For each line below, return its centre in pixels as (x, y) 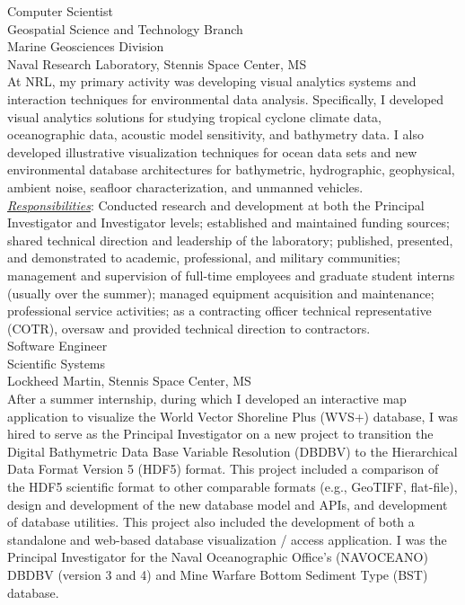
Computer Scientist (60, 11)
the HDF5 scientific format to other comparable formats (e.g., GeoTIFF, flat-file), (232, 487)
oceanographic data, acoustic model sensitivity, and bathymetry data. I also (215, 134)
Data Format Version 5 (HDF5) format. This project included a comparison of (223, 469)
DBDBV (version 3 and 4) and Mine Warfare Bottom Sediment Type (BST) (218, 574)
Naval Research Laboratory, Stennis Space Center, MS (157, 63)
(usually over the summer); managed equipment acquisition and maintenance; (221, 293)
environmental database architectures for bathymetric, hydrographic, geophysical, (231, 169)
